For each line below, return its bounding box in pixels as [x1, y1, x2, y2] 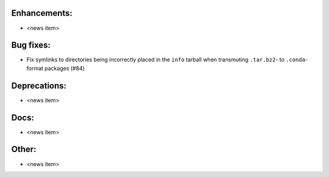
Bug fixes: [11, 40, 51, 50]
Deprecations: [11, 80, 67, 91]
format [26, 64, 44, 72]
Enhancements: [11, 8, 73, 18]
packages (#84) [44, 64, 85, 72]
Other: [11, 144, 37, 154]
